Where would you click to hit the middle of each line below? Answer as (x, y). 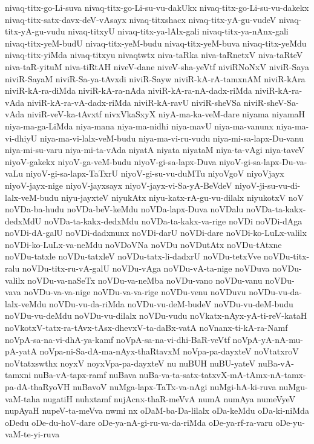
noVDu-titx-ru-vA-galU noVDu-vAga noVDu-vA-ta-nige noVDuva (146, 268)
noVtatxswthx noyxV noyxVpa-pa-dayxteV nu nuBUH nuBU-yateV (130, 363)
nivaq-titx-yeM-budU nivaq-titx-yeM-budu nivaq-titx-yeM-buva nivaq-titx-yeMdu (156, 43)
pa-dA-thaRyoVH (38, 387)
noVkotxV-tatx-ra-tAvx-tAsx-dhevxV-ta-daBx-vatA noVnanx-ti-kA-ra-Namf (146, 328)
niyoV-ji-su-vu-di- (268, 185)
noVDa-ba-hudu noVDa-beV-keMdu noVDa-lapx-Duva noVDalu (124, 209)
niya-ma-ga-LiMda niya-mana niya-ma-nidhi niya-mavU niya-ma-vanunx (139, 126)
